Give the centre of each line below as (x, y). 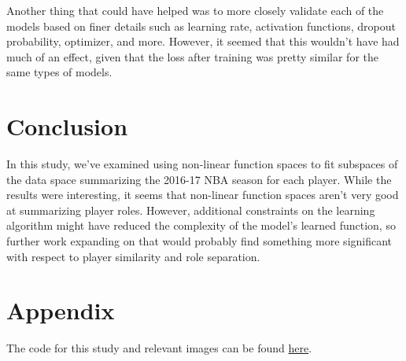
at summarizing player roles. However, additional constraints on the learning (191, 210)
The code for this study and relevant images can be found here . (159, 348)
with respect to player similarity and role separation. (133, 256)
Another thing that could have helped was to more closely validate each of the (195, 10)
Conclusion (67, 126)
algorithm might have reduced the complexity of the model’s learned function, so (201, 225)
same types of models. (59, 72)
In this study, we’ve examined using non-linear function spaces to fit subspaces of (202, 164)
